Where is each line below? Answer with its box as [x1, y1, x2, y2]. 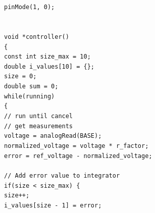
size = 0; [4, 73, 37, 80]
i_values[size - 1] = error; [4, 201, 102, 209]
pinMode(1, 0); [4, 4, 55, 11]
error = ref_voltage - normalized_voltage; [4, 152, 152, 159]
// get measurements [4, 122, 73, 130]
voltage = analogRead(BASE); [4, 132, 102, 140]
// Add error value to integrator [4, 172, 120, 179]
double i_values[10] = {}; [4, 63, 94, 70]
